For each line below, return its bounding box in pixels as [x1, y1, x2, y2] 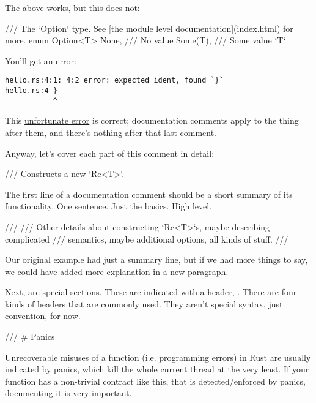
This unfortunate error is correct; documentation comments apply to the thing [5, 114, 299, 127]
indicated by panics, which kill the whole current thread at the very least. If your [5, 363, 309, 375]
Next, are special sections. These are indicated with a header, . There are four [5, 285, 297, 298]
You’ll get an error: [5, 54, 76, 67]
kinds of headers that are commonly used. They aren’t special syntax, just [5, 297, 283, 310]
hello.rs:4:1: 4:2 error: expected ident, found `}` [5, 76, 224, 85]
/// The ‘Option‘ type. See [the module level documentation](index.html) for [5, 21, 293, 34]
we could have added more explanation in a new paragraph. [5, 265, 229, 277]
